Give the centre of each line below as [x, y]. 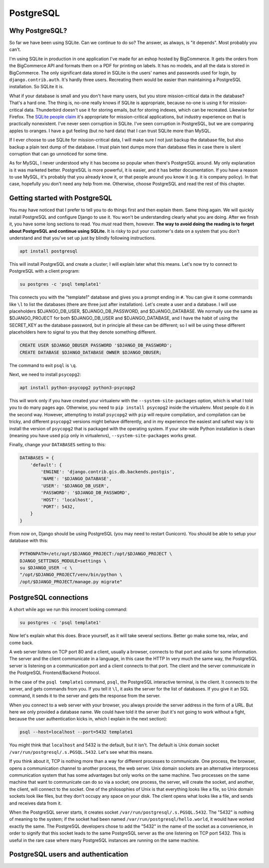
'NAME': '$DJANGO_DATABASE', [76, 479]
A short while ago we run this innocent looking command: [68, 609]
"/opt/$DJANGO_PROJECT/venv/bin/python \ [71, 575]
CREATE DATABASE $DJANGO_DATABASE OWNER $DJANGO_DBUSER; [91, 352]
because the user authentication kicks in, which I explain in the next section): [88, 719]
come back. [21, 643]
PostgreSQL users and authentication [69, 854]
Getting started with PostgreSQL [61, 198]
